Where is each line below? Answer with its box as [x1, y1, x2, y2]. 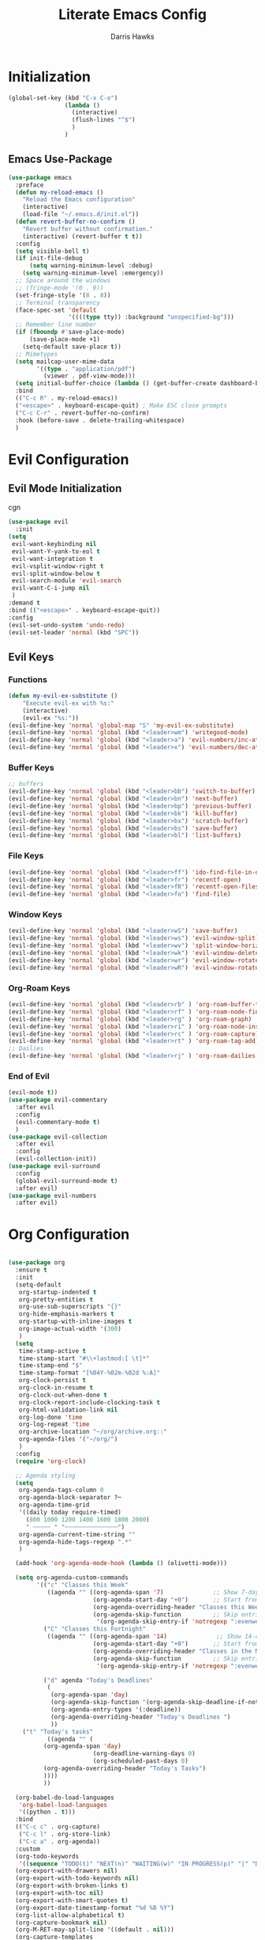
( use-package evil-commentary [8, 1096, 108, 1105]
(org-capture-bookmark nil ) [15, 1919, 108, 1927]
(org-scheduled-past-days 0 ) [92, 1757, 189, 1765]
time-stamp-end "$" [18, 1362, 83, 1370]
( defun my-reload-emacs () [15, 188, 104, 196]
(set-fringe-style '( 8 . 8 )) [15, 291, 111, 299]
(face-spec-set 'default [15, 306, 97, 314]
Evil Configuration [8, 450, 129, 468]
